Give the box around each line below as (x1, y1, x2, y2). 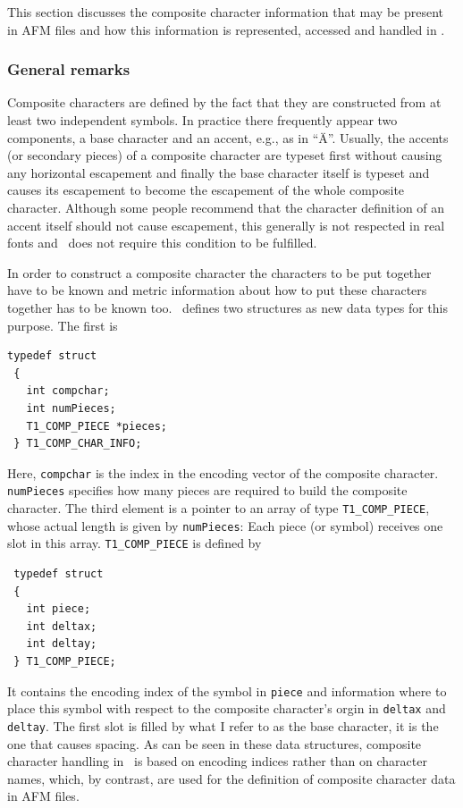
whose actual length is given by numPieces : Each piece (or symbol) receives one (7, 516, 443, 534)
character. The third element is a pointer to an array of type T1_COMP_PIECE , (7, 499, 430, 517)
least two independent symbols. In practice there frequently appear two (7, 111, 398, 129)
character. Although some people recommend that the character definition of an (7, 198, 445, 216)
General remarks (7, 58, 130, 80)
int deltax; (26, 619, 97, 633)
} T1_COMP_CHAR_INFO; (13, 437, 142, 450)
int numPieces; (26, 401, 116, 415)
